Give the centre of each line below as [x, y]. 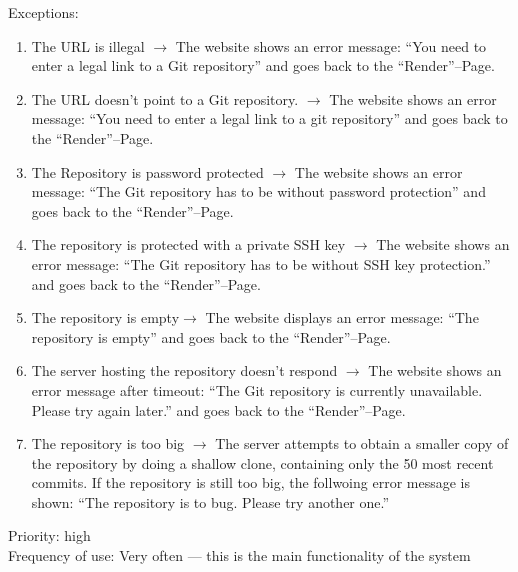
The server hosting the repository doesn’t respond [184, 370]
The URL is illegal [88, 45]
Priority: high [49, 535]
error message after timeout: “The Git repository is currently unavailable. [257, 389]
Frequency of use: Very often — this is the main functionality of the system [239, 555]
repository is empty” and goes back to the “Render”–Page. [211, 336]
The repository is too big [108, 443]
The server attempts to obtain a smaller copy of [362, 443]
